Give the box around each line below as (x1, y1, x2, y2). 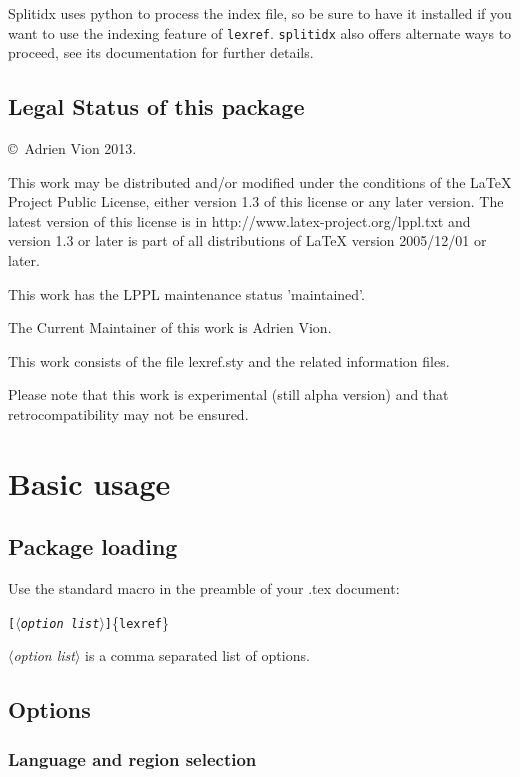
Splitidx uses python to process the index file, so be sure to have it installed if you (8, 3, 512, 23)
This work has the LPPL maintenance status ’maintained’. (8, 283, 365, 304)
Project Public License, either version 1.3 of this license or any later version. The (8, 191, 504, 212)
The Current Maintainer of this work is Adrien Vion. (8, 317, 332, 338)
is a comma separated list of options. (85, 645, 310, 666)
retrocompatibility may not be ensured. (8, 403, 249, 424)
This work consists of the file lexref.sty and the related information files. (8, 350, 450, 371)
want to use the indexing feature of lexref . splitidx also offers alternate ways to (8, 22, 512, 43)
